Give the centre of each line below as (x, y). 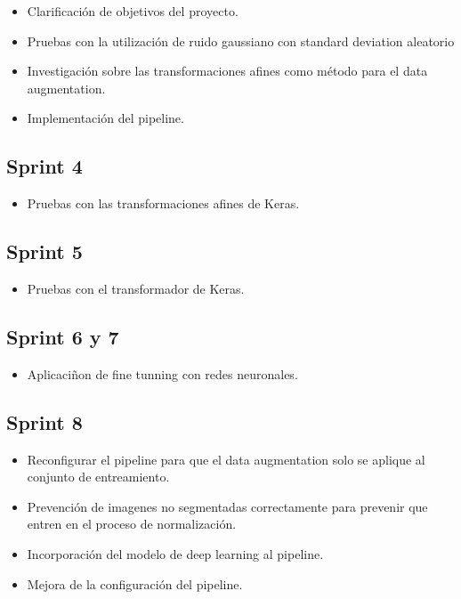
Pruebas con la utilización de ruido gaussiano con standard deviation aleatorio (241, 40)
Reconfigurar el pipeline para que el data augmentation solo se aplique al (226, 459)
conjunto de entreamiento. (98, 477)
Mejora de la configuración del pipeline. (135, 583)
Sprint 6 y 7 (63, 336)
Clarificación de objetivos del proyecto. (133, 11)
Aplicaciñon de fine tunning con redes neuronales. (162, 373)
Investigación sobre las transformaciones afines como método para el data (227, 71)
